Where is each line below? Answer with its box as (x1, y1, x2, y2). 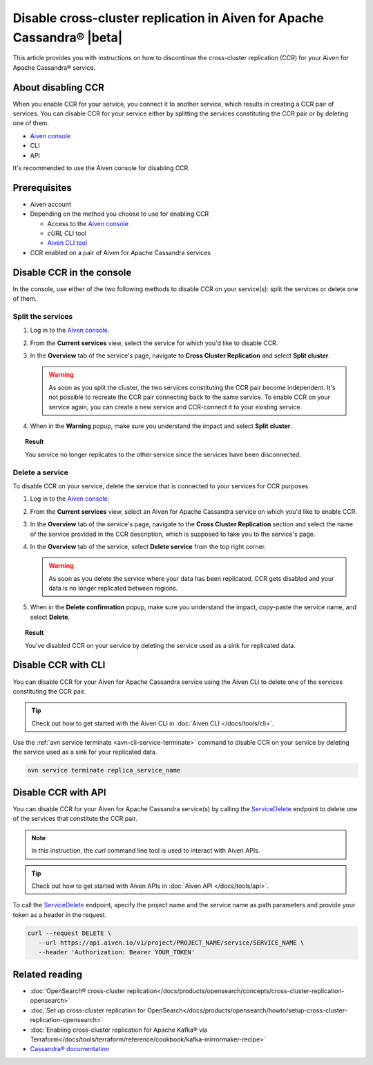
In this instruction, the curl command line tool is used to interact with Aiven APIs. (31, 846, 260, 855)
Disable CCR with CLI (12, 659, 106, 671)
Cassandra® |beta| (12, 30, 123, 45)
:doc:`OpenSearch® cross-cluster (30, 986, 126, 995)
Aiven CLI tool (47, 239, 88, 247)
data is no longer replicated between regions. (48, 584, 178, 593)
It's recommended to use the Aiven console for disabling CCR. (12, 163, 190, 172)
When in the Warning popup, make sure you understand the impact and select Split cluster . (30, 422, 293, 430)
